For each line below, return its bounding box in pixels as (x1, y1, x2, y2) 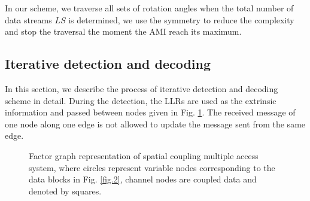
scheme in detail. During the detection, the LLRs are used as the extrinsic (5, 94, 276, 106)
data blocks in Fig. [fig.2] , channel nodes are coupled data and (29, 173, 257, 185)
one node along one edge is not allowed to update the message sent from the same (5, 117, 306, 130)
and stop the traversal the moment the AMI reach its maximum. (5, 25, 242, 38)
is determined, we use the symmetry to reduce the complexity (68, 13, 294, 26)
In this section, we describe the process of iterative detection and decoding (5, 82, 278, 95)
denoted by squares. (29, 184, 102, 197)
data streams (5, 13, 52, 26)
